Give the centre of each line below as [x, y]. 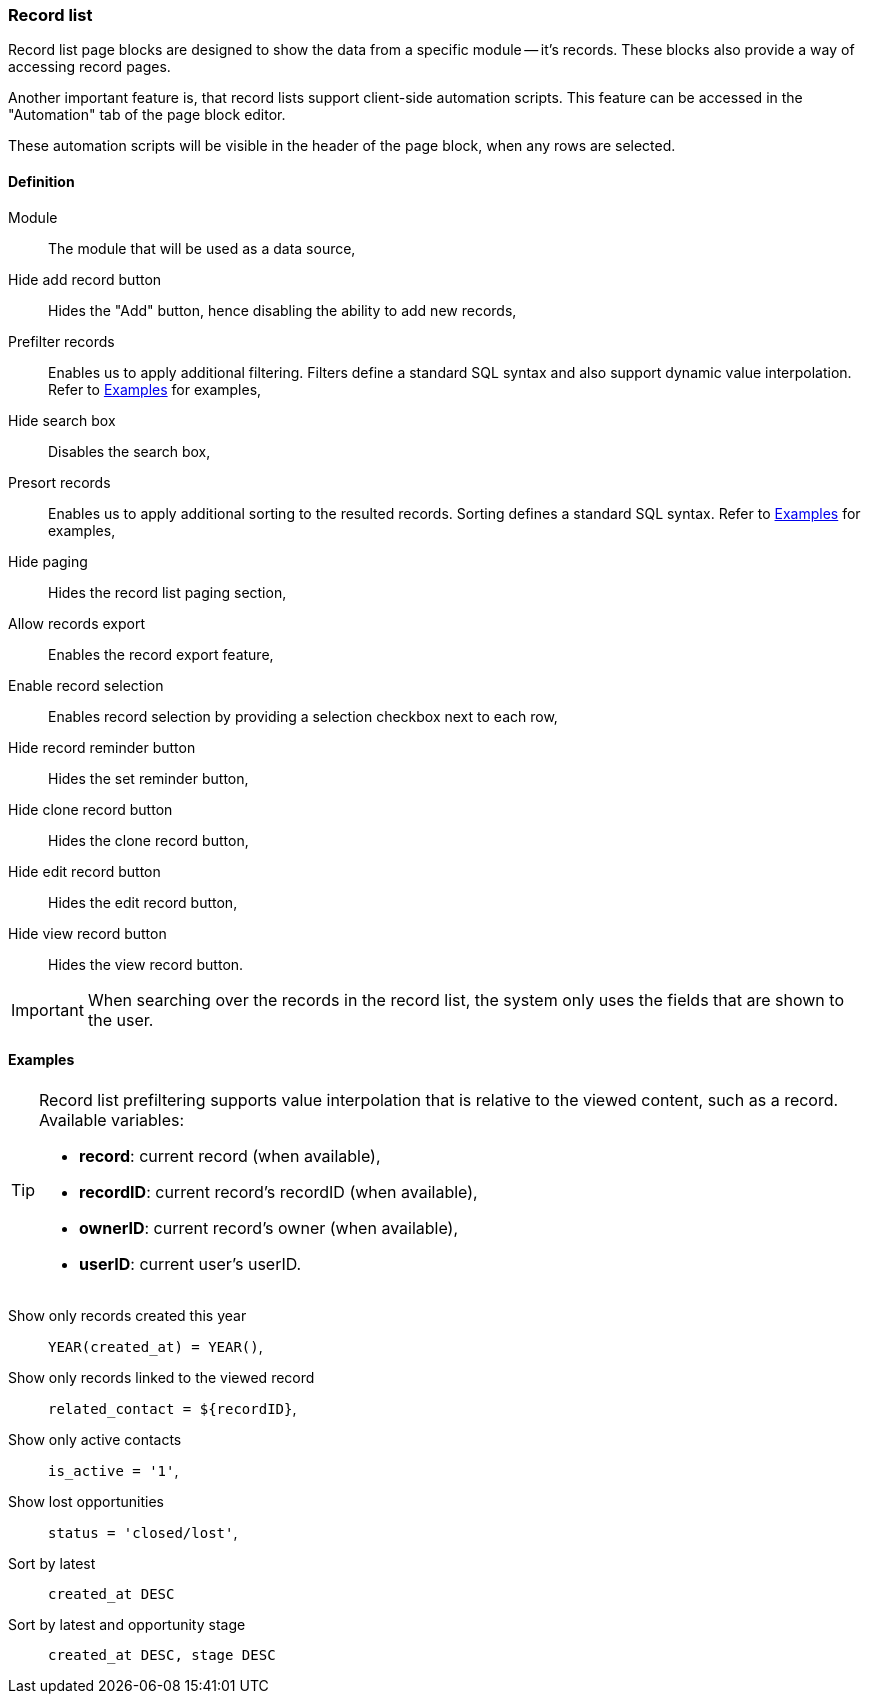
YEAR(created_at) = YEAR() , [155, 1346]
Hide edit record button [84, 871]
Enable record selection [86, 685]
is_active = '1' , [113, 1470]
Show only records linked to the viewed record [161, 1377]
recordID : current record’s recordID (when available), [278, 1191]
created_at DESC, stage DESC [162, 1654]
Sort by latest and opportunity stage [127, 1624]
